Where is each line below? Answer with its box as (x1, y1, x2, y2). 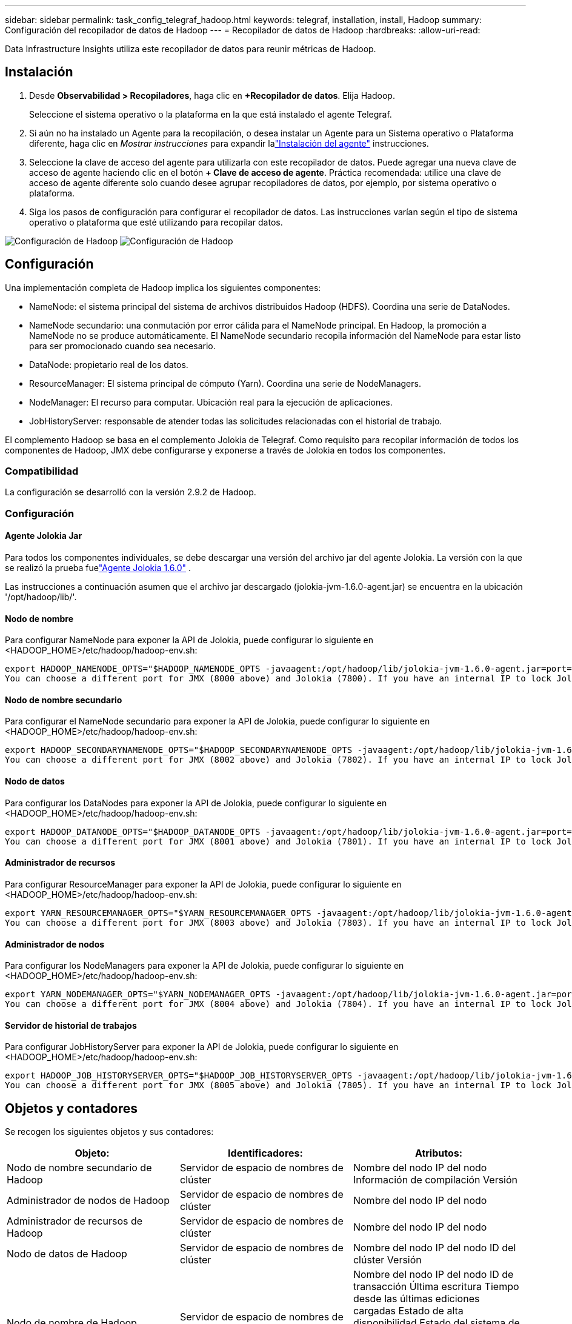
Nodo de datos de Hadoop (7, 1248, 127, 1260)
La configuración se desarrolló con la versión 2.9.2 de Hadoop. (5, 487, 256, 498)
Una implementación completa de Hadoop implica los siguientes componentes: (5, 282, 321, 293)
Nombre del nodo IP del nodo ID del (353, 1242, 516, 1254)
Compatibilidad (5, 465, 79, 478)
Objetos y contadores (5, 1100, 138, 1116)
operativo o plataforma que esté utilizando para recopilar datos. (29, 216, 283, 227)
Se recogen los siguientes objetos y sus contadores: (5, 1126, 214, 1137)
